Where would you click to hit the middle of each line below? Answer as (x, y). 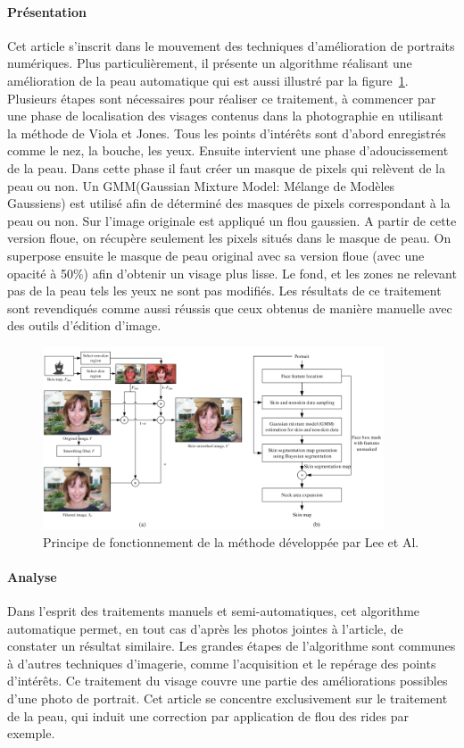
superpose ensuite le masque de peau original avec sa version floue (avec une (216, 255)
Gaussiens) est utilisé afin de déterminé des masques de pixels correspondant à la (229, 203)
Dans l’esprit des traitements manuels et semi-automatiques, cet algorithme (214, 610)
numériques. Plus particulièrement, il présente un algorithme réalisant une (210, 63)
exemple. (31, 733)
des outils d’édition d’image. (84, 325)
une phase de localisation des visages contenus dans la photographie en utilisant (225, 116)
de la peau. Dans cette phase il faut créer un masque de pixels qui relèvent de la (226, 167)
